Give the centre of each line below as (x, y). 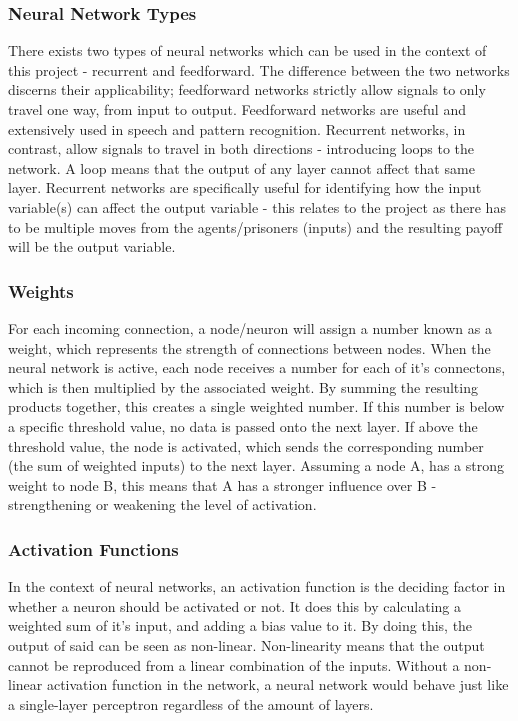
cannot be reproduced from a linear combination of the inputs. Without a (234, 664)
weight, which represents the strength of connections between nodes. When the (249, 347)
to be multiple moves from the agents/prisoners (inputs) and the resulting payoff (255, 226)
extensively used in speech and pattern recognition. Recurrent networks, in (237, 128)
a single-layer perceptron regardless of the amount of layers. (191, 703)
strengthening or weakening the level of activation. (162, 504)
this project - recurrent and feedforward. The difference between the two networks (259, 69)
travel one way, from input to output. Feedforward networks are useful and (237, 109)
